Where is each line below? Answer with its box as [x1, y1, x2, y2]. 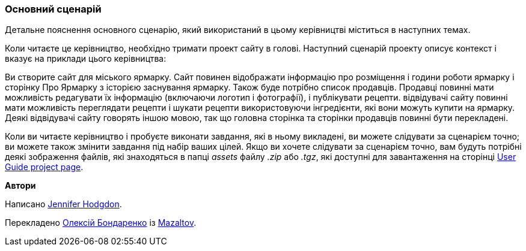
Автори [5, 180, 36, 191]
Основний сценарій [5, 3, 102, 15]
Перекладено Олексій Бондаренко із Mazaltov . [5, 217, 197, 228]
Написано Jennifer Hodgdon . [5, 199, 122, 210]
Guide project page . [5, 162, 84, 173]
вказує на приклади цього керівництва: [5, 53, 167, 64]
